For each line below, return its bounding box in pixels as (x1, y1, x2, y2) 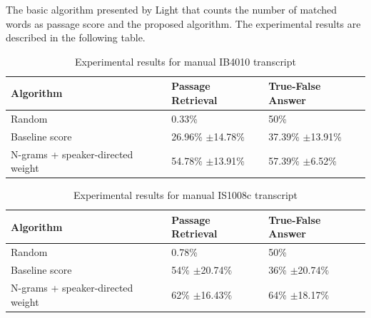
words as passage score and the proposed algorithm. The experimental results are (6, 16, 361, 31)
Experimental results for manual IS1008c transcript (73, 188, 298, 202)
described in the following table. (6, 30, 146, 45)
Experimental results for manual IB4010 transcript (74, 53, 296, 68)
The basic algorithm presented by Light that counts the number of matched (6, 2, 337, 16)
